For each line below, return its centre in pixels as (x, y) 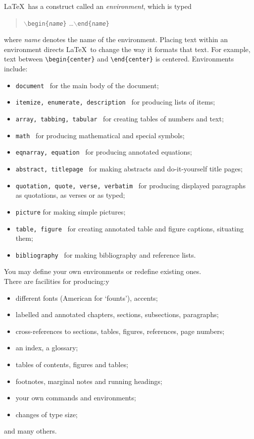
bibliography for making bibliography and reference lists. (106, 254)
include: (16, 69)
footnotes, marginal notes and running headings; (89, 381)
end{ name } (93, 24)
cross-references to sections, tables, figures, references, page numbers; (120, 331)
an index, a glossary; (47, 348)
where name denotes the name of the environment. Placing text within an (116, 39)
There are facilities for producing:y (57, 281)
